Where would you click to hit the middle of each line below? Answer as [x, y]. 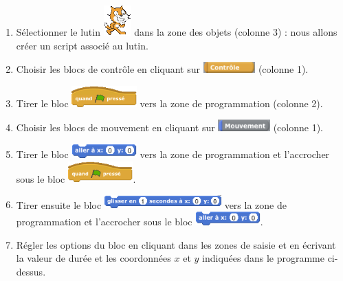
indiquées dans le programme [263, 258]
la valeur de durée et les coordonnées [93, 258]
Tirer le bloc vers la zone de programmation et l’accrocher [173, 154]
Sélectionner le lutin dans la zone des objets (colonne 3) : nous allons [177, 32]
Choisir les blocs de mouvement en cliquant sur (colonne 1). [169, 127]
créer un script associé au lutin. [82, 45]
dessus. [31, 271]
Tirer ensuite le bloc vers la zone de [151, 204]
